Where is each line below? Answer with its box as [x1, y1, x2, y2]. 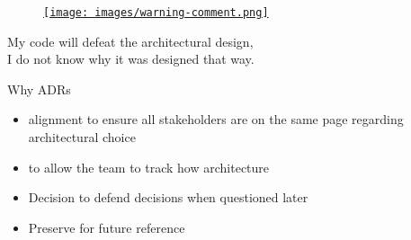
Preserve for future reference [28, 218, 185, 236]
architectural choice [28, 128, 136, 147]
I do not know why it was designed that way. [7, 49, 255, 68]
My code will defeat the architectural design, [7, 31, 254, 50]
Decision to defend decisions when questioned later [28, 188, 308, 207]
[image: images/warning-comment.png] [43, 6, 269, 19]
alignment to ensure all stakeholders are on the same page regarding [28, 110, 404, 129]
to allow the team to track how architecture [28, 157, 270, 176]
